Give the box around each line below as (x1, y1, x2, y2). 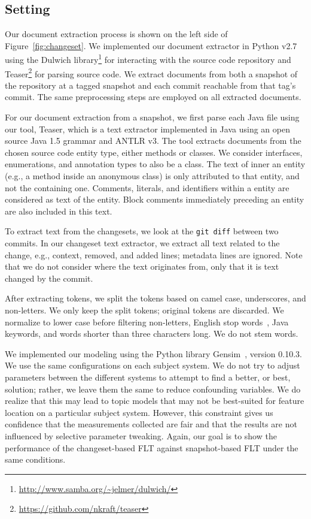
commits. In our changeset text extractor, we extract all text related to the (5, 237, 280, 249)
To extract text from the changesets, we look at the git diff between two (5, 225, 279, 237)
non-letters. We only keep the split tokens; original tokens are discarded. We (5, 304, 284, 316)
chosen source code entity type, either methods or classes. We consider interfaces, (5, 146, 303, 158)
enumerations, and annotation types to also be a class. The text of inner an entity (5, 158, 306, 170)
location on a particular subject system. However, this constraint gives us (5, 406, 273, 418)
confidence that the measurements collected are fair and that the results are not (5, 418, 297, 430)
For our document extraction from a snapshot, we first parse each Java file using (5, 111, 300, 123)
